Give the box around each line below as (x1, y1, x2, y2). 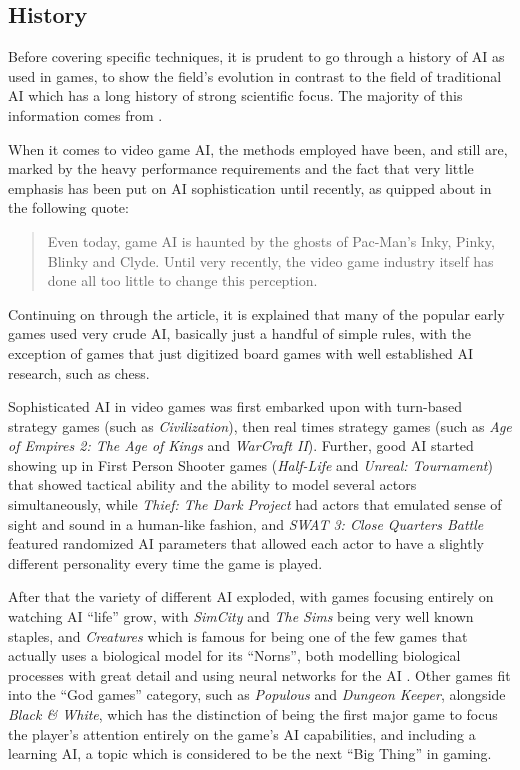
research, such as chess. (8, 362, 150, 383)
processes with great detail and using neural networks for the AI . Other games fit (8, 664, 511, 685)
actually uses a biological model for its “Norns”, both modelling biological (8, 645, 461, 666)
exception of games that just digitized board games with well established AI (8, 342, 474, 363)
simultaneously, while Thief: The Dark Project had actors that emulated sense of (8, 494, 502, 515)
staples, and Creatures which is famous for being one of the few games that (8, 625, 468, 646)
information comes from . (8, 104, 163, 125)
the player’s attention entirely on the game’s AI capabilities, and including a (8, 723, 476, 744)
